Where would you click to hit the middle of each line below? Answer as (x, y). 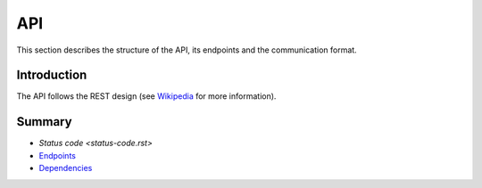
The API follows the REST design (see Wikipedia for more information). (146, 96)
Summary (44, 122)
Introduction (52, 75)
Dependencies (66, 168)
